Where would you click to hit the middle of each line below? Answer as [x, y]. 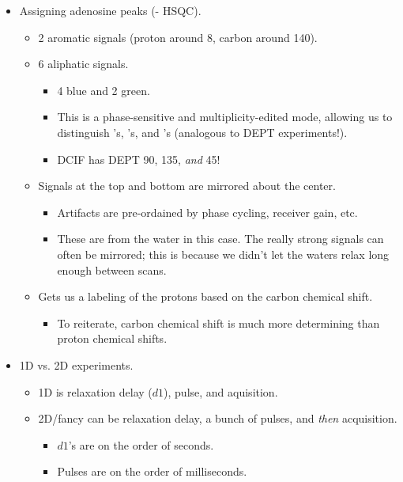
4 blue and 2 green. [104, 90]
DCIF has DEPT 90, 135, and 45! [139, 159]
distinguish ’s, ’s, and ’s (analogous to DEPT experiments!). [202, 132]
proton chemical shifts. [112, 338]
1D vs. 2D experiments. [76, 364]
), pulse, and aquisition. [221, 391]
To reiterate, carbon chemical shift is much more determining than [218, 323]
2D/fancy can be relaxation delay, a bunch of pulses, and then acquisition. [218, 418]
